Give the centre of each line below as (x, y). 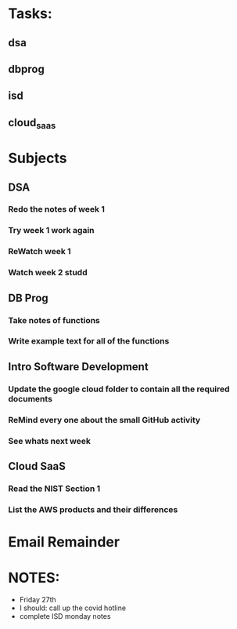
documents (31, 398)
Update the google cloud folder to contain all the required (119, 389)
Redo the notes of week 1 (57, 209)
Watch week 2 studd (48, 273)
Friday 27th (38, 599)
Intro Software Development (78, 367)
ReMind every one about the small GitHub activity (104, 420)
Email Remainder (64, 542)
